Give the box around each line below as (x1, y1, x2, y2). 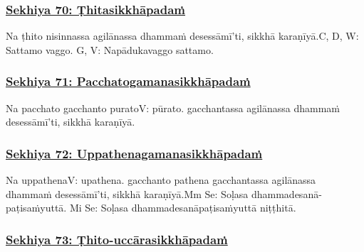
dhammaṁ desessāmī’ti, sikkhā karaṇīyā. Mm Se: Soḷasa (6, 186, 249, 201)
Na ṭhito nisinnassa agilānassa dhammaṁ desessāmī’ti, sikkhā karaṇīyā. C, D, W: (6, 28, 359, 43)
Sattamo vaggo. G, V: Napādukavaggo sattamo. (6, 42, 214, 57)
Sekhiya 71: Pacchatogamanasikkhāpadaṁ (6, 72, 251, 90)
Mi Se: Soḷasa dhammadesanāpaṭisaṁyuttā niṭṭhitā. (69, 200, 296, 215)
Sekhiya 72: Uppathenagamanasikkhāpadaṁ (6, 144, 263, 162)
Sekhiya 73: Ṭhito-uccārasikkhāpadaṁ (6, 230, 228, 248)
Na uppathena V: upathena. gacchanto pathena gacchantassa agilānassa (6, 172, 316, 187)
